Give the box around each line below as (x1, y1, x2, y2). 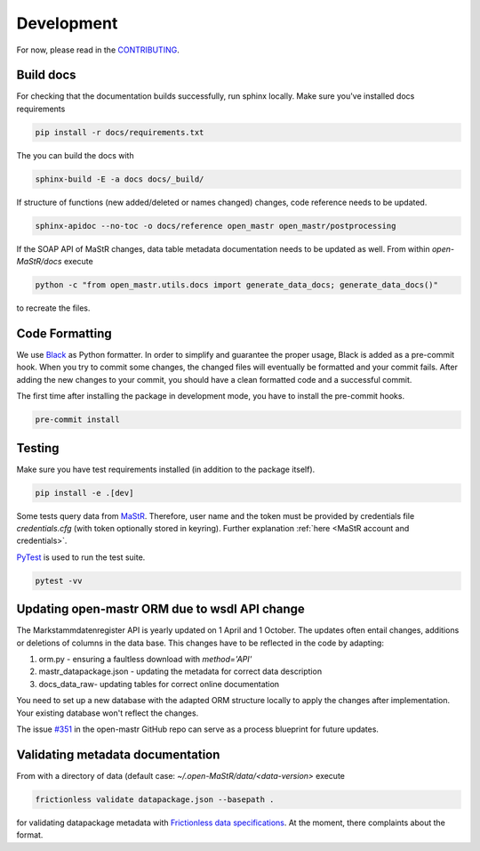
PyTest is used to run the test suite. (16, 552, 146, 563)
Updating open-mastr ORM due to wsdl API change (16, 602, 306, 617)
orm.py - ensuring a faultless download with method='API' (38, 654, 252, 665)
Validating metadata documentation (16, 747, 220, 762)
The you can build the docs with (16, 150, 134, 160)
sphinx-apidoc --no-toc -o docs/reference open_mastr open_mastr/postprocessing (35, 221, 396, 231)
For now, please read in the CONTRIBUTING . (16, 45, 180, 55)
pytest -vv (35, 575, 83, 586)
